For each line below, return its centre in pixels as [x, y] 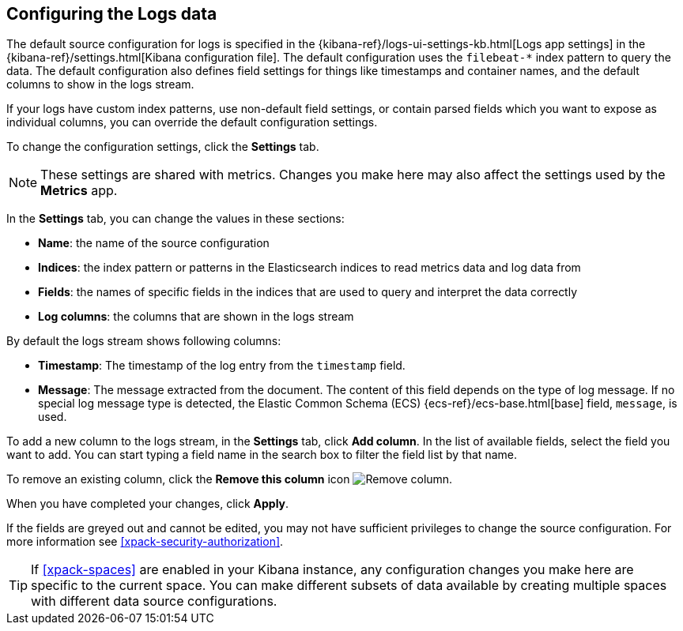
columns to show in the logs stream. [100, 85]
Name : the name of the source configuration [154, 243]
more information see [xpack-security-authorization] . [145, 542]
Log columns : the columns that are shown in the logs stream [196, 317]
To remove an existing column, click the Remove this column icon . [230, 479]
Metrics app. [79, 191]
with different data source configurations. [154, 601]
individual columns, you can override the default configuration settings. [192, 122]
